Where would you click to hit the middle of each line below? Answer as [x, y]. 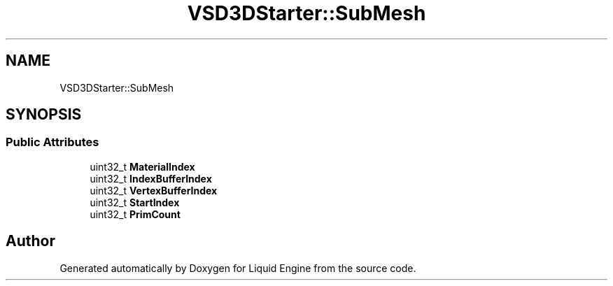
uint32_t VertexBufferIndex [154, 190]
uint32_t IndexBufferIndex [151, 178]
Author [30, 241]
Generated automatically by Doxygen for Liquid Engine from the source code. [238, 268]
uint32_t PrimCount [135, 214]
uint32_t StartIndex [135, 202]
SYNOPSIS [44, 115]
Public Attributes [52, 142]
